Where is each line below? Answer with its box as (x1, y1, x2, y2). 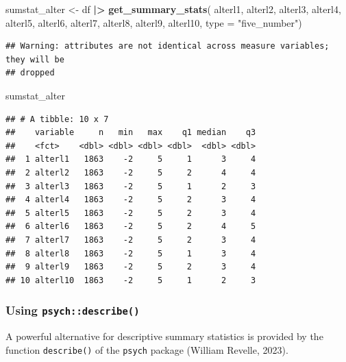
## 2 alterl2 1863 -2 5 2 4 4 (5, 167, 256, 178)
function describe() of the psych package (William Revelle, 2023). (5, 342, 288, 357)
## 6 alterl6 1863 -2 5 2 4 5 (5, 221, 256, 232)
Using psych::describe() (5, 302, 140, 319)
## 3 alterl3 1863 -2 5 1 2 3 (5, 181, 256, 191)
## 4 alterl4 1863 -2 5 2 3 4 (5, 195, 256, 205)
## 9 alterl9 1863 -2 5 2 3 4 (5, 262, 256, 272)
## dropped (5, 68, 55, 78)
